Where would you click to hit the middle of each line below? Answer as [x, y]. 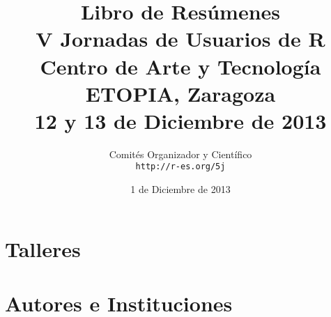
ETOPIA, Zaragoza [180, 93]
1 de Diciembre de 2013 [180, 189]
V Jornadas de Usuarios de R [180, 39]
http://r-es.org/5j [180, 167]
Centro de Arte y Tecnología [180, 66]
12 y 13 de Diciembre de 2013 [180, 120]
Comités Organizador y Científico [180, 154]
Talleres [43, 248]
